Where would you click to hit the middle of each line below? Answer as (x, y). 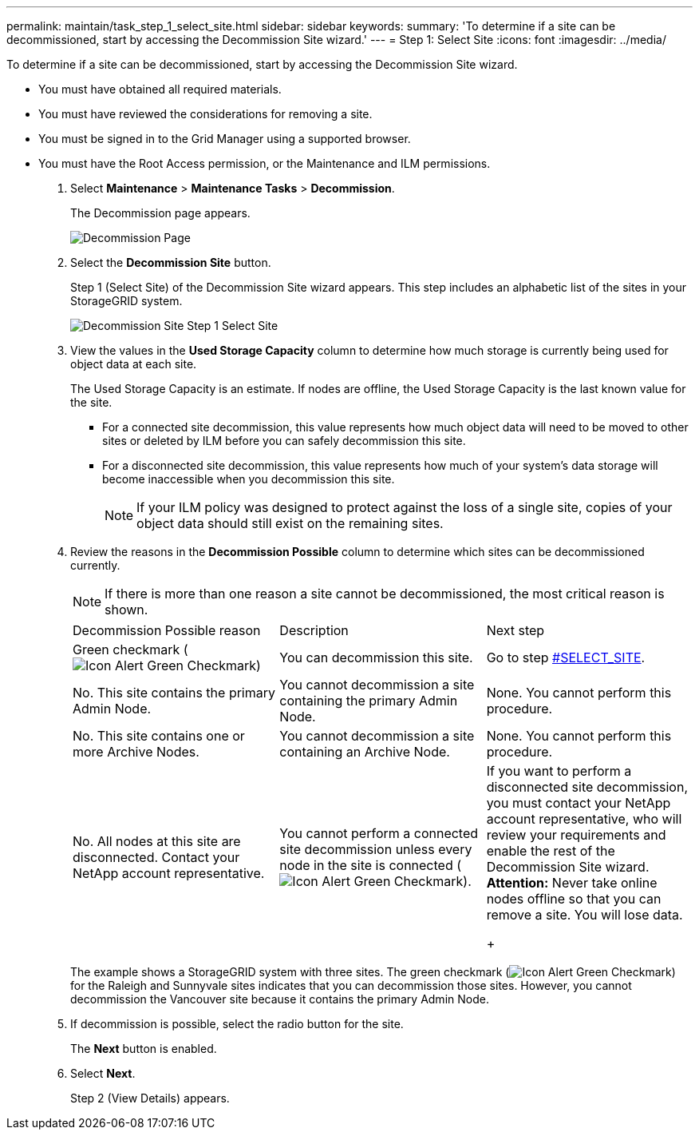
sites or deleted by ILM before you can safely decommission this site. (284, 441)
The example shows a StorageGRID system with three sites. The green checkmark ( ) (373, 972)
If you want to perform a (559, 771)
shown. (126, 610)
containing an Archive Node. (365, 752)
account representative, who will (584, 819)
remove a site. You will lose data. (584, 915)
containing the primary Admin (369, 701)
